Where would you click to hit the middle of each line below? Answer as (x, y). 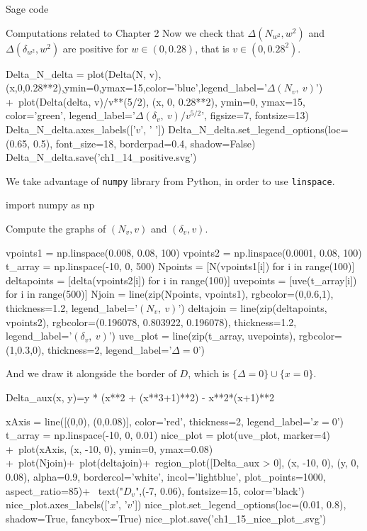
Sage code (27, 9)
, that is (212, 48)
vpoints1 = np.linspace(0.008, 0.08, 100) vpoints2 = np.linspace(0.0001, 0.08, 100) (184, 252)
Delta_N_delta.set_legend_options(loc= (258, 129)
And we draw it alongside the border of (91, 373)
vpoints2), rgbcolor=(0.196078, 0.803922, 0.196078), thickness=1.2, (151, 322)
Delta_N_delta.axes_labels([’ (71, 129)
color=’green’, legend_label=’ (70, 115)
